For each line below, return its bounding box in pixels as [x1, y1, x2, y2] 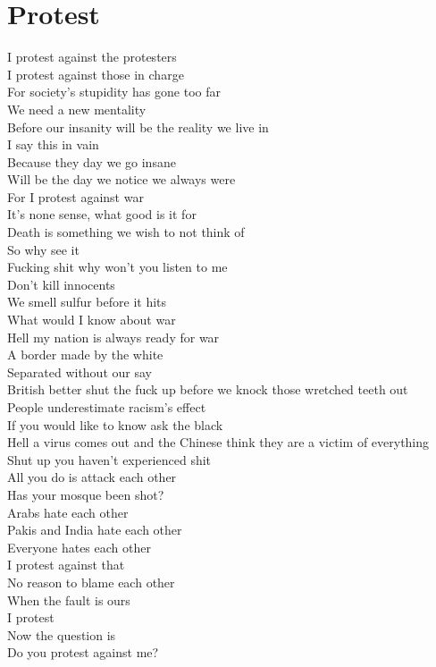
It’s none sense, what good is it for [7, 205, 197, 224]
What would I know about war [7, 310, 176, 329]
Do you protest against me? [7, 643, 159, 662]
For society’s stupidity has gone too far [7, 82, 221, 101]
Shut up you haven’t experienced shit [7, 450, 212, 469]
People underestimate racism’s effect [7, 398, 206, 416]
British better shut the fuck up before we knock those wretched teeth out [7, 380, 408, 399]
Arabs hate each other [7, 502, 129, 521]
